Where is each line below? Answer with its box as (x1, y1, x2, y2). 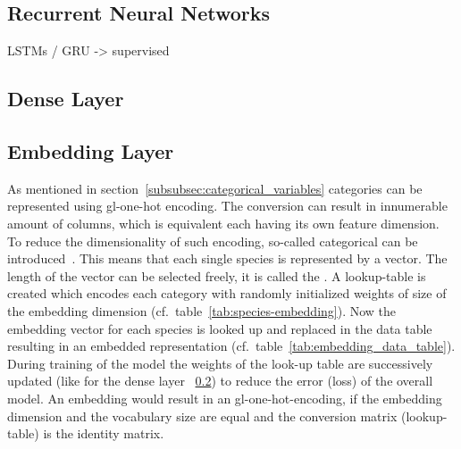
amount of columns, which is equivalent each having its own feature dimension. (7, 213, 440, 232)
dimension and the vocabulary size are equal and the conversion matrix (7, 406, 398, 425)
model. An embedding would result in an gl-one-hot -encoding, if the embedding (7, 388, 442, 407)
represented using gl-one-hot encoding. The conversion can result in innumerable (7, 196, 448, 215)
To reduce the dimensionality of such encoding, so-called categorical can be (7, 231, 418, 250)
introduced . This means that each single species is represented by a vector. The (7, 249, 448, 268)
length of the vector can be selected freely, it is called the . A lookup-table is (7, 266, 426, 285)
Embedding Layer (7, 137, 174, 164)
